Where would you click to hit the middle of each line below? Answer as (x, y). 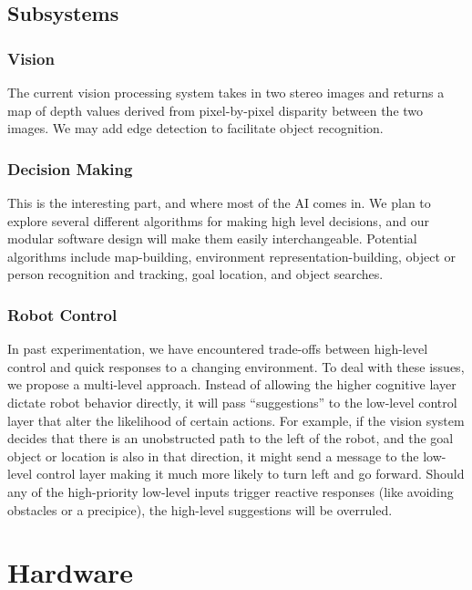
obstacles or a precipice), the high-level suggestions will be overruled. (200, 509)
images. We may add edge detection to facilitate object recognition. (195, 128)
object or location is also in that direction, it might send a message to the (213, 455)
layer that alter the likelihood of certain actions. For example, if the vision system (236, 420)
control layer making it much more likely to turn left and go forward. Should (250, 474)
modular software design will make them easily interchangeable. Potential (212, 238)
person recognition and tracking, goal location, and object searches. (195, 274)
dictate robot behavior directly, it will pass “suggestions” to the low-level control (232, 402)
